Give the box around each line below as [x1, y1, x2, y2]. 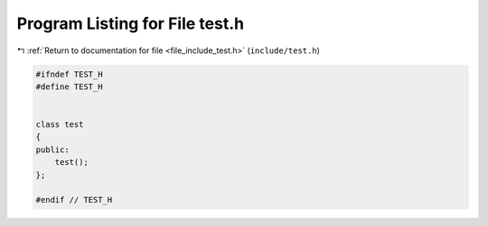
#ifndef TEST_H [35, 68, 103, 79]
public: [35, 144, 70, 155]
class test [35, 120, 84, 130]
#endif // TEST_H [35, 194, 113, 205]
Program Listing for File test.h [16, 14, 244, 33]
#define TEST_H [35, 81, 103, 92]
